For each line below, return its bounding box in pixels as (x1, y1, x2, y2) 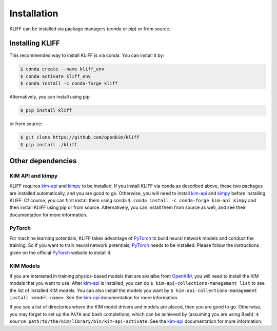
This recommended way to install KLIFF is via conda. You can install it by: (9, 52, 164, 59)
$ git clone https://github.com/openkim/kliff (20, 134, 140, 141)
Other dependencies (9, 157, 77, 165)
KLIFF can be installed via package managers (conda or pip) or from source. (9, 26, 171, 32)
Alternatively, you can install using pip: (9, 94, 91, 100)
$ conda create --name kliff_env (20, 66, 105, 72)
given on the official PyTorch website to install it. (9, 249, 112, 256)
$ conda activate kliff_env (20, 73, 91, 79)
